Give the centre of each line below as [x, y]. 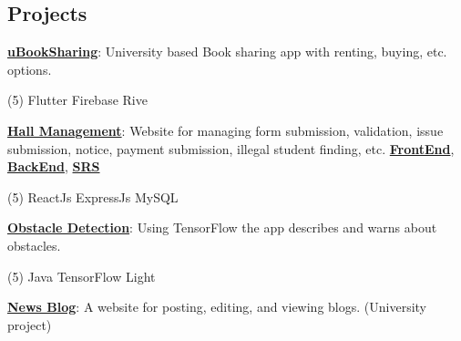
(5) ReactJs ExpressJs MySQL [93, 196]
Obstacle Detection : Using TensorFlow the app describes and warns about [222, 227]
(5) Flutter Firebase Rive [77, 100]
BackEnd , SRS [54, 166]
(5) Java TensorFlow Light [82, 276]
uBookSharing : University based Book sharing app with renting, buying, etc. [227, 52]
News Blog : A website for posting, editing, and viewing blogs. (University [217, 307]
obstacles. [34, 245]
